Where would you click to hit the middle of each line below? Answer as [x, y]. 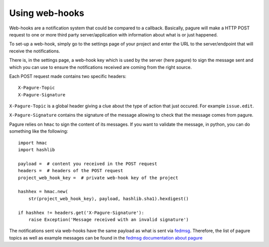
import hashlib [37, 150]
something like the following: [39, 131]
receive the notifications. [35, 51]
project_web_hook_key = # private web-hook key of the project [98, 178]
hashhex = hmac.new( [43, 192]
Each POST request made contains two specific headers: [68, 76]
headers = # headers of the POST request [71, 171]
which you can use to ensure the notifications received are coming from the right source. [100, 67]
